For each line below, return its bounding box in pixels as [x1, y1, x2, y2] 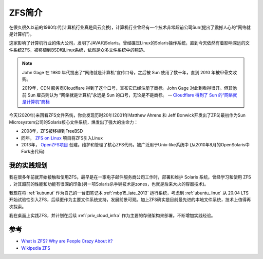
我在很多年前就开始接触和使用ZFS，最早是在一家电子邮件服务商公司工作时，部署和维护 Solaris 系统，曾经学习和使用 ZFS [9, 174, 251, 180]
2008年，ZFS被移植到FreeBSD [21, 128, 83, 134]
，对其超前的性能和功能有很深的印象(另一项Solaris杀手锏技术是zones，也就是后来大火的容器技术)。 [9, 181, 209, 187]
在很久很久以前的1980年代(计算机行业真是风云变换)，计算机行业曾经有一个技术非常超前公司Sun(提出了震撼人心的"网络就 [9, 24, 251, 30]
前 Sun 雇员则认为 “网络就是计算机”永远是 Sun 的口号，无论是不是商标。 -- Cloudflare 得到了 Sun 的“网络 [22, 92, 233, 98]
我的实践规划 [9, 161, 48, 170]
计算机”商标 [26, 99, 50, 105]
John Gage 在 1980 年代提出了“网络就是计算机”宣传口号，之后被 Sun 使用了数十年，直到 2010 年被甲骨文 [22, 69, 233, 75]
